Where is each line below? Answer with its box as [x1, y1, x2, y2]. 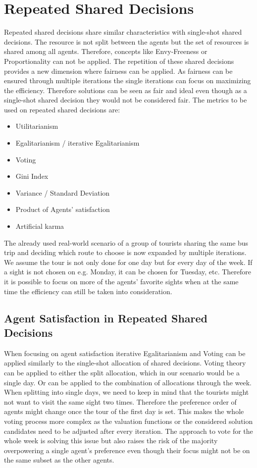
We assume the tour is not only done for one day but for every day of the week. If [4, 257, 253, 267]
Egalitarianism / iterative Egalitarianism [15, 138, 140, 148]
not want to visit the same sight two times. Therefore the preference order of [4, 396, 237, 407]
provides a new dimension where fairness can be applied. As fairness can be [4, 65, 233, 76]
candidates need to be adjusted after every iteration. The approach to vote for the [4, 425, 253, 436]
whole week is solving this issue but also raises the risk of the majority [4, 435, 218, 446]
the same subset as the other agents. [4, 455, 114, 465]
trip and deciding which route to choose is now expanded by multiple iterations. [4, 247, 247, 258]
